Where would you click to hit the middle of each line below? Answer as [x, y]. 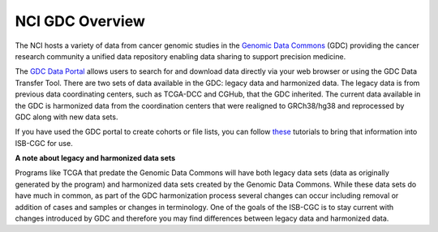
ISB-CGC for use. [44, 143]
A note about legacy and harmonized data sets [95, 158]
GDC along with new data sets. [67, 117]
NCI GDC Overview [80, 21]
